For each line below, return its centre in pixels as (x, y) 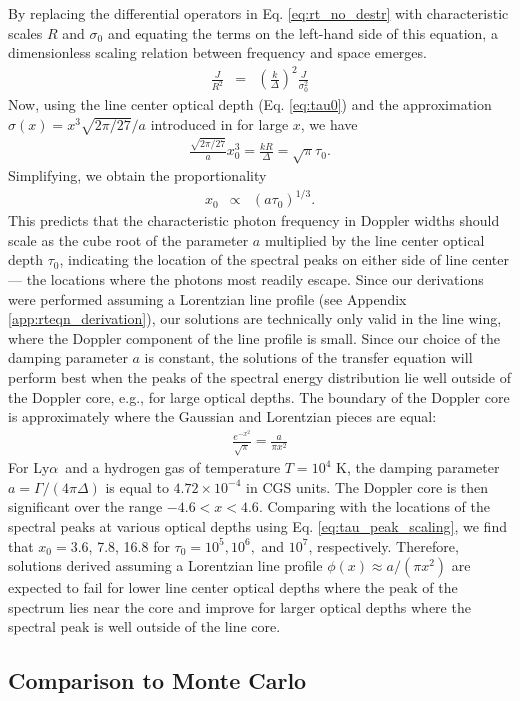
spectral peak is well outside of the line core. (144, 626)
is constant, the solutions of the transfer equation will (308, 357)
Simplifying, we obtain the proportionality (137, 175)
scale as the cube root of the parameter (128, 239)
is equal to (137, 486)
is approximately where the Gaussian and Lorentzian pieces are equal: (222, 416)
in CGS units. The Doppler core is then (367, 486)
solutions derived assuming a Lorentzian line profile (165, 565)
